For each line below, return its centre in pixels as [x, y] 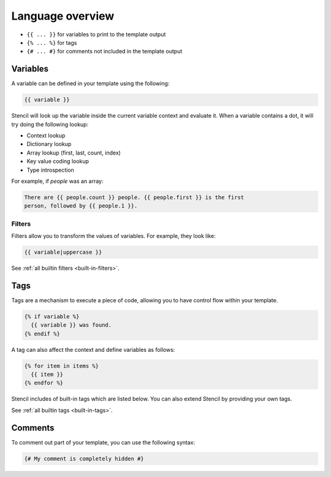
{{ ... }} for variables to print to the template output [96, 34]
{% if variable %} [52, 316]
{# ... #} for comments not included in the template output [105, 52]
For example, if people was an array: [57, 181]
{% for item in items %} [62, 366]
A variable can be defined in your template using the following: [90, 83]
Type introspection [51, 170]
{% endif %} [42, 334]
